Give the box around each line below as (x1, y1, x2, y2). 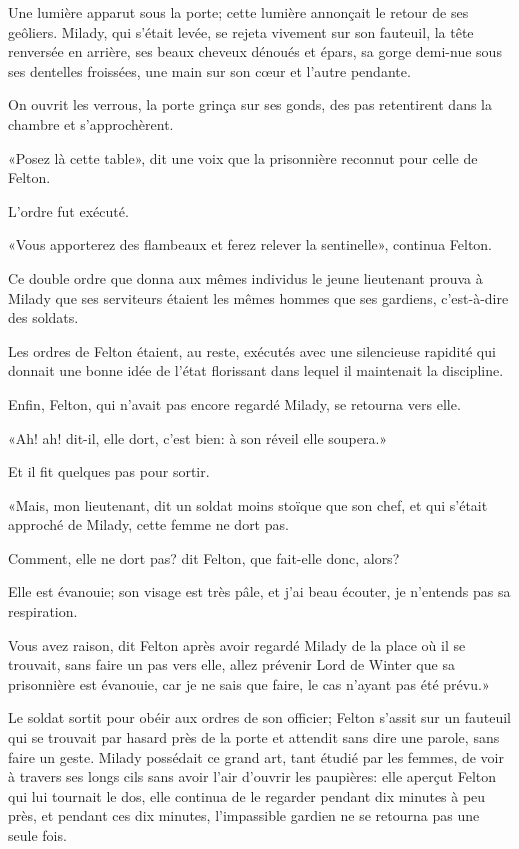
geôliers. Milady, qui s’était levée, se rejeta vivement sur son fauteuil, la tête (8, 21, 474, 42)
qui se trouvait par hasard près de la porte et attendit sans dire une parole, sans (8, 727, 500, 748)
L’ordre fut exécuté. (8, 200, 129, 221)
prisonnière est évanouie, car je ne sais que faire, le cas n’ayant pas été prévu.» (8, 673, 490, 694)
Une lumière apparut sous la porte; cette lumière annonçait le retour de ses (8, 2, 469, 22)
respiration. (8, 601, 78, 622)
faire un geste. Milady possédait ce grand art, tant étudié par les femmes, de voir (8, 746, 505, 767)
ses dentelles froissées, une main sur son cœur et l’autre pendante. (8, 60, 411, 81)
